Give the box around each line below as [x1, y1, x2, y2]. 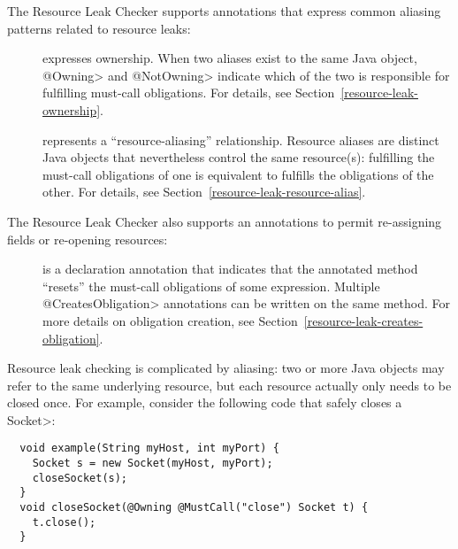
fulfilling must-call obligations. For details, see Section [42, 83, 335, 102]
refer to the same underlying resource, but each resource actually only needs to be [7, 375, 452, 394]
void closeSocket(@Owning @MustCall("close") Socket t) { [19, 501, 369, 514]
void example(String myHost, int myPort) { [19, 442, 279, 455]
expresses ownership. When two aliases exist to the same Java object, [42, 49, 417, 67]
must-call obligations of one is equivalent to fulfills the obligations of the [42, 165, 434, 183]
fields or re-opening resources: [7, 229, 168, 248]
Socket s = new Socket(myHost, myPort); [32, 457, 273, 470]
